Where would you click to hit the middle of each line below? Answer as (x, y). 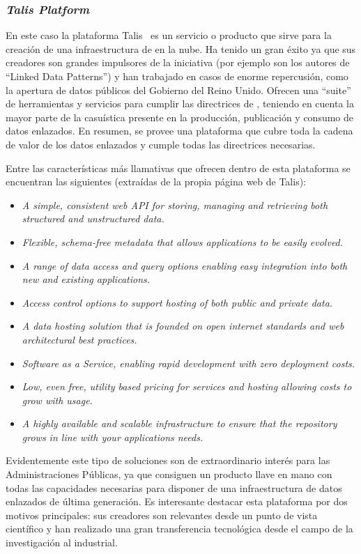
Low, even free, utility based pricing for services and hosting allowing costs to (187, 386)
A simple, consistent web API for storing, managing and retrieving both (175, 205)
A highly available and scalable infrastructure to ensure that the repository (179, 423)
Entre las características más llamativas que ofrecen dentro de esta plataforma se (178, 168)
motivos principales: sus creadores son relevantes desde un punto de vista (162, 515)
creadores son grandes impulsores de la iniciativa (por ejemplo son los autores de (178, 62)
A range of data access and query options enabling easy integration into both (185, 265)
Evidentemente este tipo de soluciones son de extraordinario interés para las (168, 460)
